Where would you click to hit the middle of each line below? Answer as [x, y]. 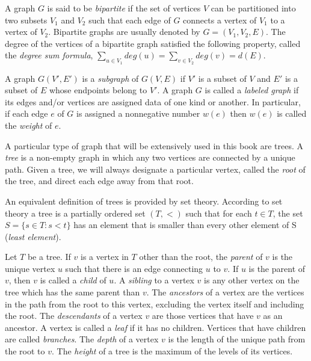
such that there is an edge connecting [134, 268]
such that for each [219, 213]
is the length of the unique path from [237, 339]
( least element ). [33, 236]
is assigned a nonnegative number [138, 113]
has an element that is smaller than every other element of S [185, 225]
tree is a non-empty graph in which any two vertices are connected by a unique [150, 157]
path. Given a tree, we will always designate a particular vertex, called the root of [155, 169]
